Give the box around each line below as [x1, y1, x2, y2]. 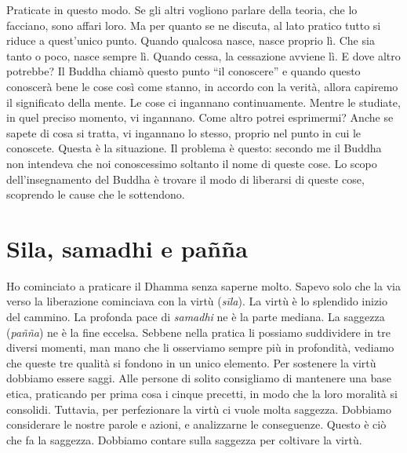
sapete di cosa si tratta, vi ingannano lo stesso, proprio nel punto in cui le [6, 124, 362, 141]
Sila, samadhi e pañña [6, 232, 248, 264]
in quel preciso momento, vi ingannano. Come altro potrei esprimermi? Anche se [6, 109, 394, 126]
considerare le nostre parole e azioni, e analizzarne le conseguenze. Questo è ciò [6, 416, 387, 433]
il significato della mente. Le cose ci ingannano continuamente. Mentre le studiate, [6, 93, 401, 110]
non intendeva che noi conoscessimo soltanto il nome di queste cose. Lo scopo [6, 155, 377, 171]
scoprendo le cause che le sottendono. [6, 186, 185, 203]
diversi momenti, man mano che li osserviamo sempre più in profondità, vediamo [6, 339, 394, 356]
